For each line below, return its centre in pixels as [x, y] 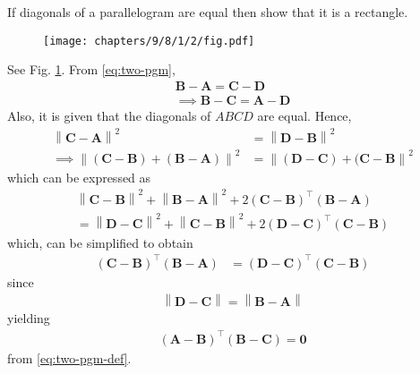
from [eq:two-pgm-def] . [69, 357]
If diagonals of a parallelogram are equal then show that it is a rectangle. [208, 12]
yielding [29, 318]
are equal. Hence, [304, 115]
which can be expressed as [79, 177]
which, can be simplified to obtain [100, 242]
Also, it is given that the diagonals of [109, 115]
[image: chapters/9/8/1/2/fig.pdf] [149, 41]
